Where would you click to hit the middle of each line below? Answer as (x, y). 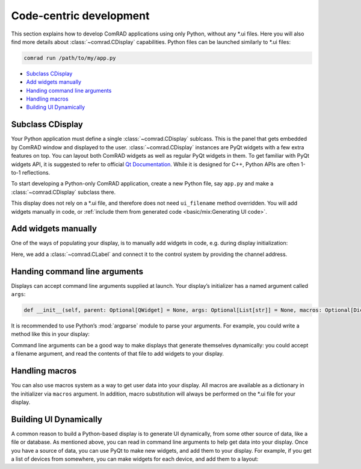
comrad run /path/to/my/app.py (70, 58)
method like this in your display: (50, 334)
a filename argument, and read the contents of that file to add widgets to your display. (118, 354)
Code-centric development (80, 16)
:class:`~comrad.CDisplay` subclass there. (63, 192)
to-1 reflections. (31, 172)
